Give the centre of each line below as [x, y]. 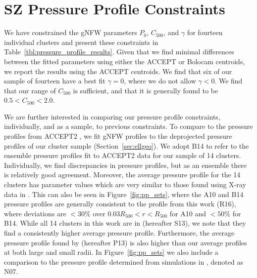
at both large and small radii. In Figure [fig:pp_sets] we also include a [111, 252]
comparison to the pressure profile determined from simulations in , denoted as [124, 261]
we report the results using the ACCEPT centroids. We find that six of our [118, 71]
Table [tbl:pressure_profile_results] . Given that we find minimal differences [119, 52]
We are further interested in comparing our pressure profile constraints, [112, 116]
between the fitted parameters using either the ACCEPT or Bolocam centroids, [125, 61]
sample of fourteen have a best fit [55, 81]
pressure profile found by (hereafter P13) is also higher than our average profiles [126, 242]
